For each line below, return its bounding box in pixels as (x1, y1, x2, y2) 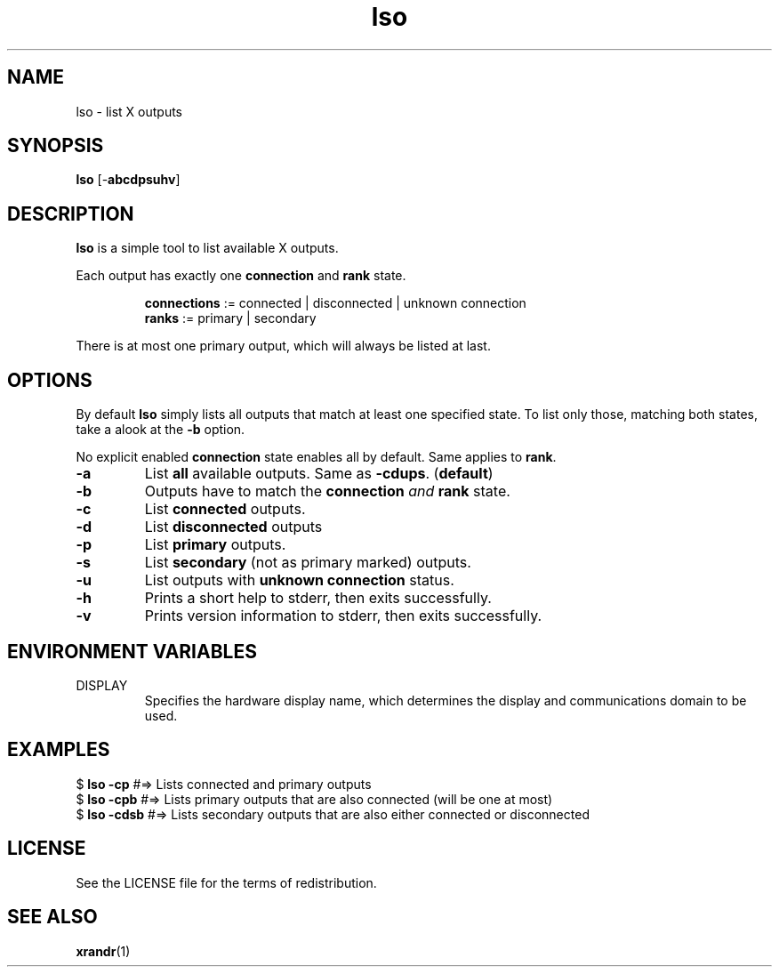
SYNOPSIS (7, 134, 104, 157)
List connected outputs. (144, 500, 306, 519)
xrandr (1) (76, 943, 131, 959)
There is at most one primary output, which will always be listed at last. (76, 338, 491, 354)
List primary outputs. (144, 535, 286, 554)
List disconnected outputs (144, 518, 323, 536)
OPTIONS (7, 368, 92, 391)
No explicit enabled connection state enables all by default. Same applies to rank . (76, 449, 557, 465)
